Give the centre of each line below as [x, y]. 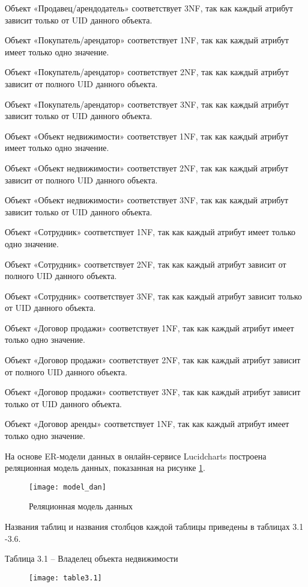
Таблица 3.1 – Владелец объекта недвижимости [92, 558]
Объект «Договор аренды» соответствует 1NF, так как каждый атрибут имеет [147, 424]
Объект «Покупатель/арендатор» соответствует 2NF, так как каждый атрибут [147, 72]
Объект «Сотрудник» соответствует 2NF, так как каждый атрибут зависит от [146, 264]
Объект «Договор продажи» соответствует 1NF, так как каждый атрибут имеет [149, 327]
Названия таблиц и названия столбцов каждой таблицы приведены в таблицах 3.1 [154, 527]
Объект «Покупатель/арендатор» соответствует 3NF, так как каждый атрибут [147, 104]
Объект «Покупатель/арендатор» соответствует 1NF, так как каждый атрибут [147, 40]
